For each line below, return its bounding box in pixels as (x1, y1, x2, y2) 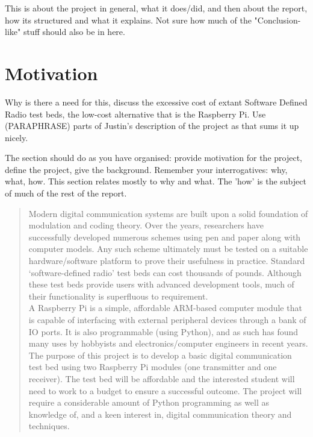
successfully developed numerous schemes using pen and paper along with (28, 230, 301, 243)
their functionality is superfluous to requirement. (28, 289, 208, 302)
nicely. (5, 131, 28, 143)
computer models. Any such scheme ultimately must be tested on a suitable (28, 242, 308, 255)
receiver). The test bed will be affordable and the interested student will (28, 372, 295, 385)
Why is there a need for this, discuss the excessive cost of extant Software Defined (5, 95, 308, 108)
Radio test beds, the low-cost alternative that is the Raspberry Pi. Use (5, 107, 266, 120)
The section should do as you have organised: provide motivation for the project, (5, 151, 302, 164)
